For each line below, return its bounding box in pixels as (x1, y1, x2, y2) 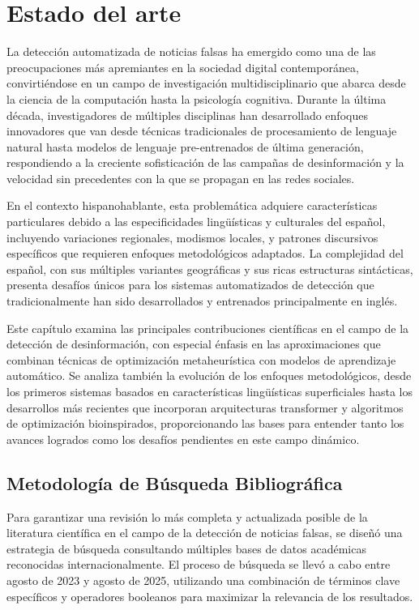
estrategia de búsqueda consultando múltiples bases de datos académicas (6, 540, 366, 557)
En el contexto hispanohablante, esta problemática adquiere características (6, 197, 378, 214)
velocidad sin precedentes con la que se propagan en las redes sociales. (6, 169, 355, 186)
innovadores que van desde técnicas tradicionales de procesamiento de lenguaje (6, 122, 397, 139)
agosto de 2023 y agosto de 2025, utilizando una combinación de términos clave (6, 571, 400, 588)
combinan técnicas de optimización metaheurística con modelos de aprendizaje (6, 351, 396, 368)
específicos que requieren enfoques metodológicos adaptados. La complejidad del (6, 245, 404, 262)
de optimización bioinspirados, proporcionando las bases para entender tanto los (6, 415, 404, 432)
